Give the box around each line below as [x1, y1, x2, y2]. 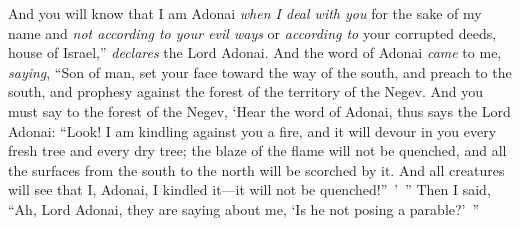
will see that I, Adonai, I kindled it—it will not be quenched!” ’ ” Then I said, [8, 179, 491, 200]
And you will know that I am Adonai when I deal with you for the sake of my [8, 3, 482, 23]
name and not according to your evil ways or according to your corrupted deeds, [8, 22, 497, 43]
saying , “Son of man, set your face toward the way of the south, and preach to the [8, 61, 512, 82]
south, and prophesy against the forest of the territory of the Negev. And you [8, 81, 483, 102]
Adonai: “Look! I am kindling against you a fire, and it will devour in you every [8, 120, 497, 141]
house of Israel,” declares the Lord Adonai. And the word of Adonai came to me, [8, 42, 502, 63]
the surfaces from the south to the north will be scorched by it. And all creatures [8, 159, 505, 180]
